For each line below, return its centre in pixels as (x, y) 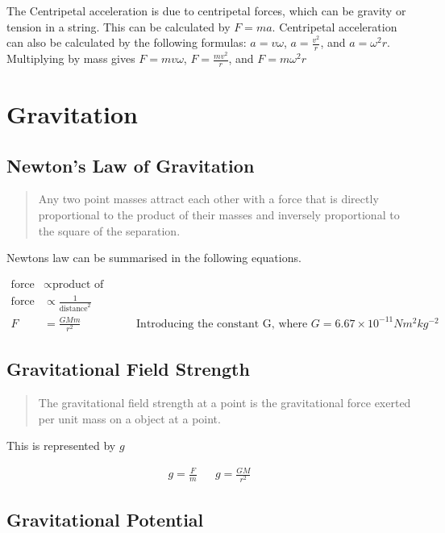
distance (73, 309)
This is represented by (61, 446)
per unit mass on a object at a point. (129, 418)
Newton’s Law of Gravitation (131, 165)
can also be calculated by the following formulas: (127, 42)
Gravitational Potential (105, 519)
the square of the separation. (109, 230)
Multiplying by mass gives (71, 58)
